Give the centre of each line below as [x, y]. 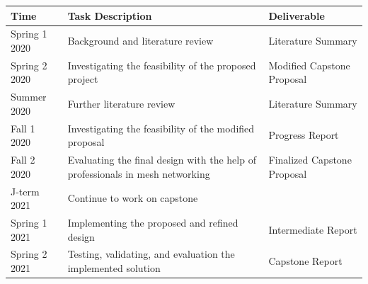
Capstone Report [305, 261]
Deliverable [297, 15]
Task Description [110, 15]
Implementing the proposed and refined [153, 222]
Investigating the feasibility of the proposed [162, 65]
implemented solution [114, 268]
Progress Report [304, 135]
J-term [25, 191]
